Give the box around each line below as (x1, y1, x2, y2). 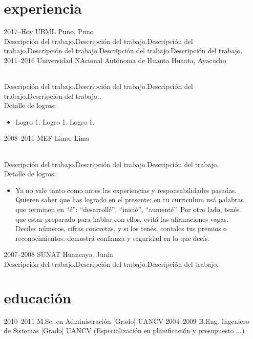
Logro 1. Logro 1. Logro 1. (15, 116, 95, 127)
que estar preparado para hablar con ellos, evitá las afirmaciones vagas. (15, 213, 229, 224)
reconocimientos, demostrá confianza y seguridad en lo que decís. (15, 233, 210, 243)
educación (4, 287, 71, 307)
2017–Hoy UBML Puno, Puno (4, 26, 94, 37)
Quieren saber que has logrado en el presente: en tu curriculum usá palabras (15, 194, 244, 205)
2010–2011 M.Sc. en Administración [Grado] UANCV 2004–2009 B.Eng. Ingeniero (4, 316, 250, 326)
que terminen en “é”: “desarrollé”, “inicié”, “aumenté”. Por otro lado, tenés (15, 204, 240, 214)
